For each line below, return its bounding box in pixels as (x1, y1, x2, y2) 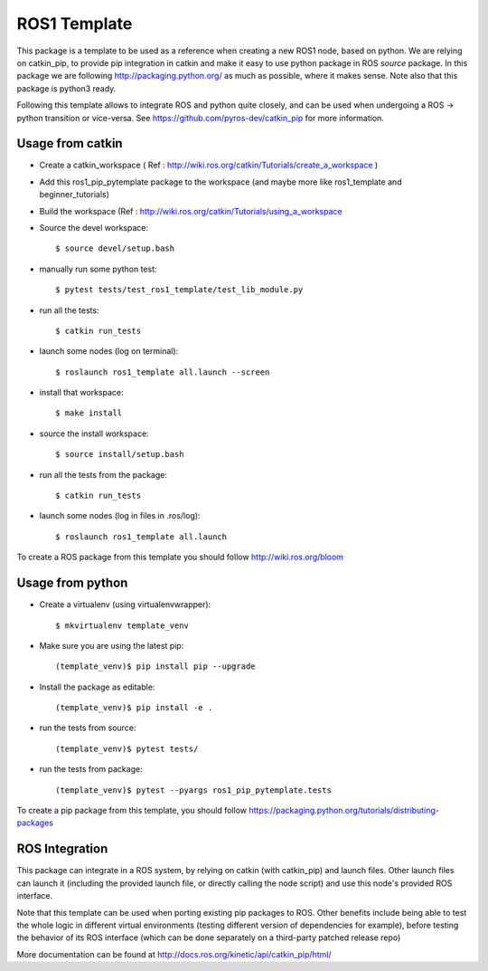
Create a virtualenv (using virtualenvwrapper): (39, 599, 211, 610)
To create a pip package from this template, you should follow (16, 805, 248, 816)
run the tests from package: (39, 764, 144, 775)
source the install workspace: (39, 428, 149, 439)
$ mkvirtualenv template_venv (55, 620, 190, 631)
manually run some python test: (39, 263, 157, 274)
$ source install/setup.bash (55, 449, 184, 460)
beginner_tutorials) (39, 189, 110, 200)
